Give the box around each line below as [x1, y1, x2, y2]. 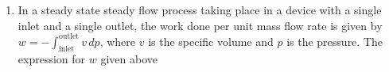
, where [99, 32, 136, 49]
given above [100, 51, 158, 67]
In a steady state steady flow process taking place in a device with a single [18, 2, 382, 17]
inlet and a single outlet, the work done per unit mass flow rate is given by [18, 17, 383, 33]
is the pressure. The [286, 32, 383, 49]
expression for [18, 51, 86, 67]
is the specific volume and [148, 32, 274, 49]
